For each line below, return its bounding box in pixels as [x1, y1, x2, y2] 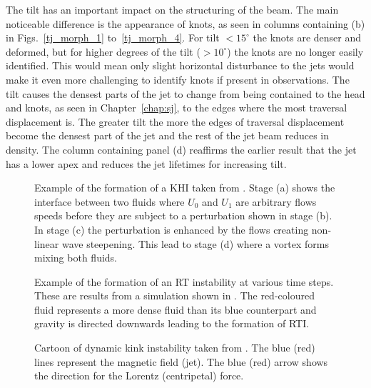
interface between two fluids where [34, 194, 185, 209]
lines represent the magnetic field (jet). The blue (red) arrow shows [34, 354, 328, 369]
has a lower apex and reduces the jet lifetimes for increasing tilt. [6, 156, 287, 171]
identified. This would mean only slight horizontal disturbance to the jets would [6, 58, 355, 73]
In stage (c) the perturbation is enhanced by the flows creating [34, 222, 309, 237]
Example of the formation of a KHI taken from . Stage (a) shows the [34, 180, 335, 195]
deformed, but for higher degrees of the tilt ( [6, 44, 200, 59]
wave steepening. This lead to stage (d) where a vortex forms [61, 236, 330, 251]
